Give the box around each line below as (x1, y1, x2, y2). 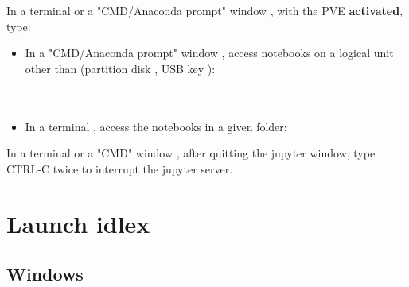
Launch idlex (6, 207, 150, 239)
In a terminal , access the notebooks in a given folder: (25, 118, 287, 134)
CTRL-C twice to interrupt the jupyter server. (6, 160, 233, 176)
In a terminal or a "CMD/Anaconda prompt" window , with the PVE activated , (6, 2, 403, 18)
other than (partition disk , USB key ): (25, 60, 216, 76)
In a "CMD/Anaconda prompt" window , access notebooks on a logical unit (25, 45, 394, 61)
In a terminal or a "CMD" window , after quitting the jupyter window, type (6, 145, 376, 161)
